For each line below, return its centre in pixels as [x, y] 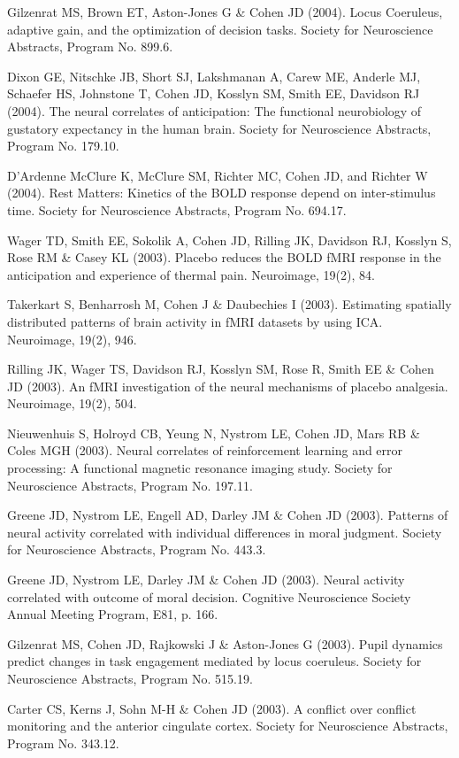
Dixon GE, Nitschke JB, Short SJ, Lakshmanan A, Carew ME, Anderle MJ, [214, 76]
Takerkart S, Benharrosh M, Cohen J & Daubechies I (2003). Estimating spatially [229, 304]
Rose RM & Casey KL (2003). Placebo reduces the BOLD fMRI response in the [224, 257]
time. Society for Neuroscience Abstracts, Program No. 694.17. [177, 209]
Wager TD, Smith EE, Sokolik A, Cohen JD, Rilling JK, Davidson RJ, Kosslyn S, [229, 240]
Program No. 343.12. [63, 743]
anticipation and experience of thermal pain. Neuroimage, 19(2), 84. [191, 274]
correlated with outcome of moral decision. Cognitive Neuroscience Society [209, 596]
